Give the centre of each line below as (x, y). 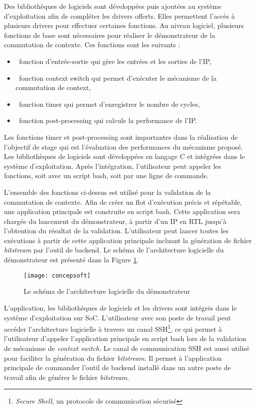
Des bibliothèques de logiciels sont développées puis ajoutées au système (113, 6)
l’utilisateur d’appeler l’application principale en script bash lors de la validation (125, 338)
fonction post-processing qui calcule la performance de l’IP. (108, 120)
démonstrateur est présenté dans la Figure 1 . (71, 260)
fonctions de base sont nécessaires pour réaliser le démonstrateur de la (110, 35)
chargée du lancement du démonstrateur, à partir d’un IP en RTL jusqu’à (115, 221)
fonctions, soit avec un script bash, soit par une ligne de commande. (106, 175)
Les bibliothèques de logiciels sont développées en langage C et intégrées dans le (125, 156)
